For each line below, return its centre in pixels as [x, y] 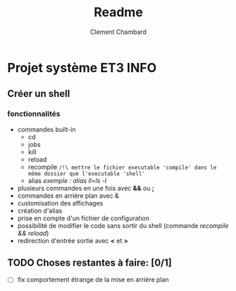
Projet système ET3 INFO [82, 67]
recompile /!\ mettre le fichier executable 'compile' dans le [122, 167]
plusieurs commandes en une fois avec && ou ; [86, 188]
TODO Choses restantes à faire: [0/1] [90, 263]
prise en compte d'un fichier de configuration [83, 218]
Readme [118, 12]
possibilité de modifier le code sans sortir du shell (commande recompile [123, 225]
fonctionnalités [34, 114]
